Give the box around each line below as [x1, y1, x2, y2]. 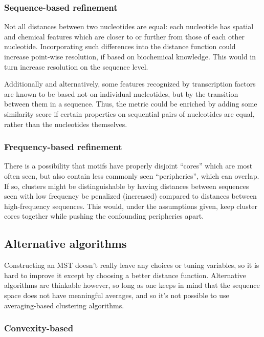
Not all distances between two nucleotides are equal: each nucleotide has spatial [4, 21, 254, 32]
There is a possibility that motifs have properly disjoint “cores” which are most [4, 160, 253, 171]
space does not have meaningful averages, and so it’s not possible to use [4, 289, 229, 300]
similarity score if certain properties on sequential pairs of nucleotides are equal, [4, 108, 255, 119]
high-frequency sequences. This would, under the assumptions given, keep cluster [4, 200, 257, 211]
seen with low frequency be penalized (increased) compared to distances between [4, 191, 257, 201]
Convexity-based [4, 322, 74, 334]
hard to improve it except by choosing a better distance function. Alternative [4, 269, 246, 280]
